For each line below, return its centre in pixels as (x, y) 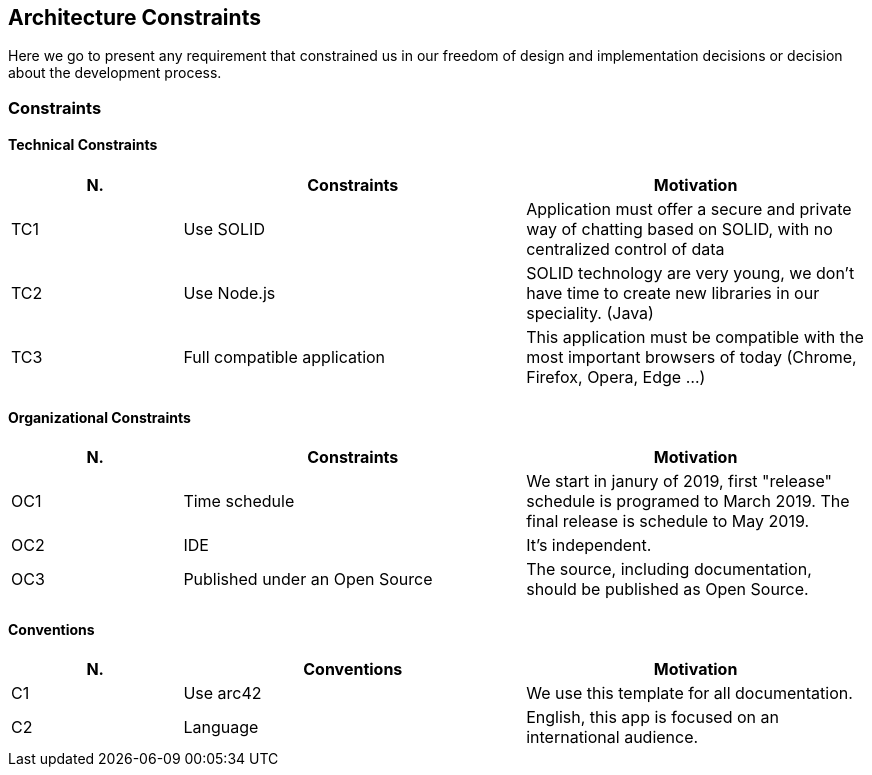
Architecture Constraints (134, 17)
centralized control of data (625, 249)
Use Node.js (229, 293)
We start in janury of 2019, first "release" (679, 481)
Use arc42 (222, 693)
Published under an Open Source (308, 579)
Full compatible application (284, 357)
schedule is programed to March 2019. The (688, 501)
